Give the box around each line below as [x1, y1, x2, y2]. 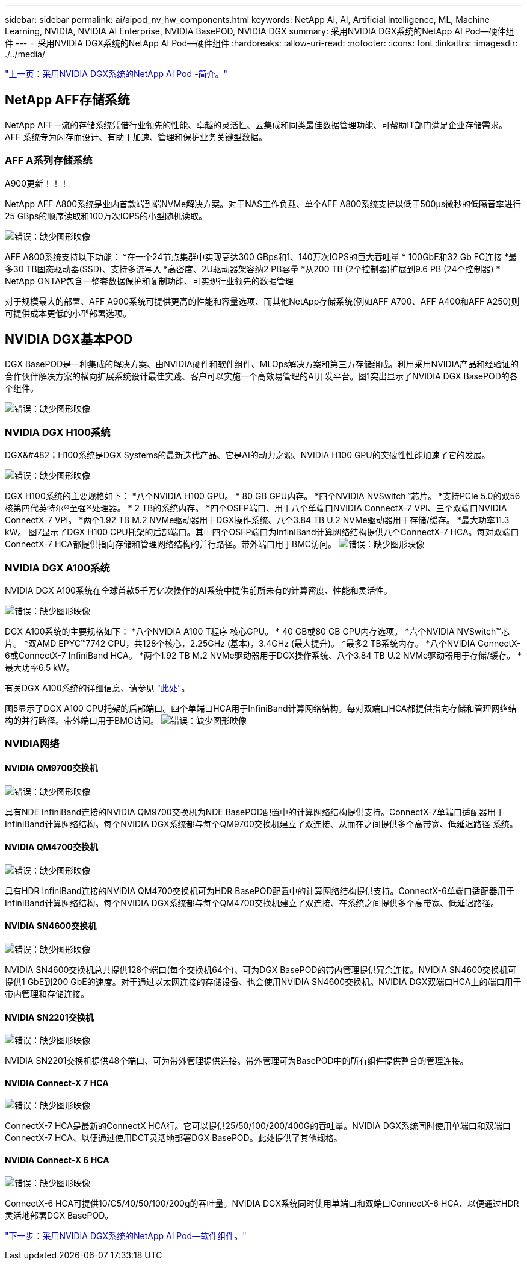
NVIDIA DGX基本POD [5, 332, 133, 347]
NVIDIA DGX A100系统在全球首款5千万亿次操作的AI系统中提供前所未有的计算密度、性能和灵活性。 [5, 585, 392, 595]
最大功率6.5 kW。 [5, 662, 75, 673]
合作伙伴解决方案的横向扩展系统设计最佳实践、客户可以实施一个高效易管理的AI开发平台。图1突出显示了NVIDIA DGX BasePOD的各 [5, 371, 518, 382]
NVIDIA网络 [5, 738, 60, 750]
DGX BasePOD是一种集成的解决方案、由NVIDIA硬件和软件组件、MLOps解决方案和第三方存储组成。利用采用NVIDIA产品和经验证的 [5, 359, 519, 370]
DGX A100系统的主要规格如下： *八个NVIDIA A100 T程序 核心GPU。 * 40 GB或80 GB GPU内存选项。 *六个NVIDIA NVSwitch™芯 [5, 626, 510, 636]
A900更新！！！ [5, 178, 69, 188]
